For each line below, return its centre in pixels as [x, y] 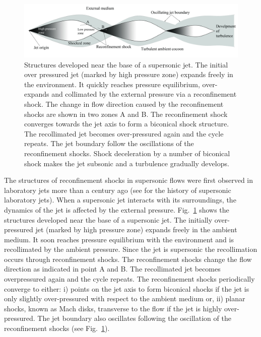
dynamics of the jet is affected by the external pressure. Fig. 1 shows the [117, 209]
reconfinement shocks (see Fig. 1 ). [57, 328]
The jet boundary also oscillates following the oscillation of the [134, 318]
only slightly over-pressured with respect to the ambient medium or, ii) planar [125, 298]
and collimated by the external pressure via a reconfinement [144, 94]
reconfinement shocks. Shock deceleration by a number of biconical [127, 153]
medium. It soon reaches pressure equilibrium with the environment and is [119, 239]
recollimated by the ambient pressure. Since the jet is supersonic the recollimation [131, 249]
